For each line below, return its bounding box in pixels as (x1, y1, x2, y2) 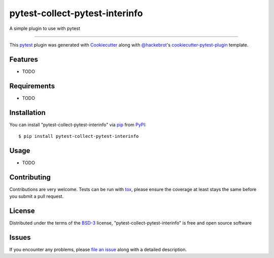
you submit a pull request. (9, 193, 64, 200)
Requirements (9, 82, 55, 90)
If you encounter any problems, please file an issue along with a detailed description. (9, 246, 187, 253)
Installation (9, 108, 46, 117)
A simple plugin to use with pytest (9, 25, 81, 31)
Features (9, 55, 38, 63)
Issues (9, 233, 31, 242)
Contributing (9, 173, 51, 181)
